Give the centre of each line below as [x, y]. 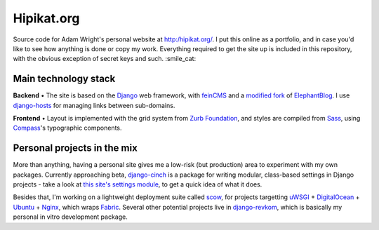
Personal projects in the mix [75, 148]
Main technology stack [64, 79]
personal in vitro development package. [70, 217]
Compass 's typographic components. [67, 128]
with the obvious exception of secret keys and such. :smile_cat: [105, 59]
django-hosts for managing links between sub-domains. [94, 105]
